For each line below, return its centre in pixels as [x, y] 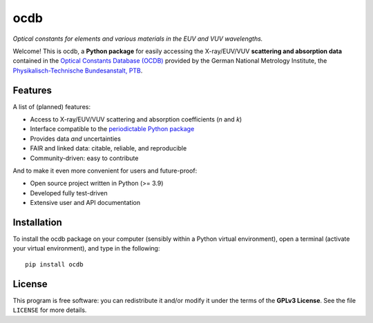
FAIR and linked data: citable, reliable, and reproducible [108, 148]
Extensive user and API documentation [85, 203]
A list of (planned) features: [52, 106]
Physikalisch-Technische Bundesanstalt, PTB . [78, 70]
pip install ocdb [54, 264]
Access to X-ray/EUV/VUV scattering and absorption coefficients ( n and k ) [136, 119]
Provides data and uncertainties [75, 139]
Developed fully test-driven [69, 193]
